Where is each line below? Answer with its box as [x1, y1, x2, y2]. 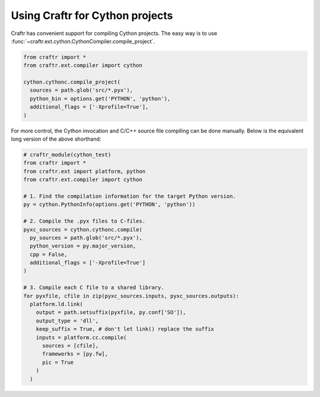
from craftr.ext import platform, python [23, 168, 146, 174]
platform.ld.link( [30, 301, 83, 308]
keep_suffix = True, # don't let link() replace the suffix [36, 326, 215, 332]
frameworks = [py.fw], [42, 351, 108, 357]
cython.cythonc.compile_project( [23, 79, 121, 85]
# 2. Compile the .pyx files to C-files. [23, 218, 146, 225]
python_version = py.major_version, [30, 243, 136, 249]
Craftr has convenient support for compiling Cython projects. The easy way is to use [11, 30, 217, 37]
